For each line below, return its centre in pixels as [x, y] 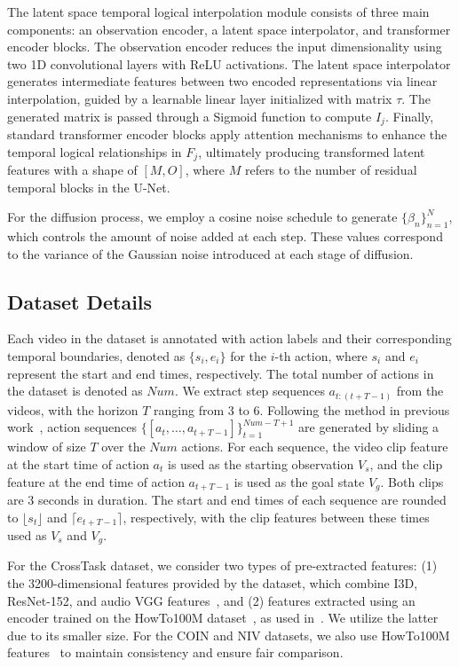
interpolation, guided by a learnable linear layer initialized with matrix [200, 98]
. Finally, [409, 116]
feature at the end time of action [96, 481]
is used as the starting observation [261, 463]
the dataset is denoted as [75, 391]
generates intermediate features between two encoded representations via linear [222, 81]
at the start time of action [78, 463]
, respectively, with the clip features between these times [276, 517]
